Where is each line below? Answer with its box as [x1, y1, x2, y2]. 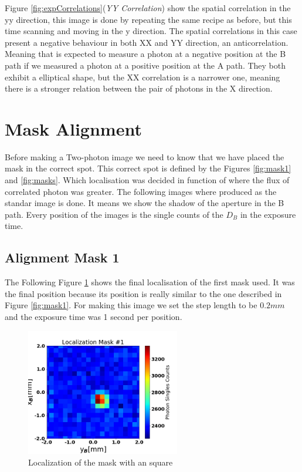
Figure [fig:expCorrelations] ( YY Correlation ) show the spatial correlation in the [5, 2, 291, 14]
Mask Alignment [5, 116, 142, 140]
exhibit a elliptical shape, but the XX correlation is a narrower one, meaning [5, 70, 280, 83]
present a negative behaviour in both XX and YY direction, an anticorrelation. [5, 36, 289, 48]
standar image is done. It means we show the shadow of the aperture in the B [5, 197, 284, 209]
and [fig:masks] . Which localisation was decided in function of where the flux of [5, 174, 290, 186]
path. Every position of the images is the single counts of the [5, 208, 223, 220]
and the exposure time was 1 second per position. [5, 311, 182, 323]
